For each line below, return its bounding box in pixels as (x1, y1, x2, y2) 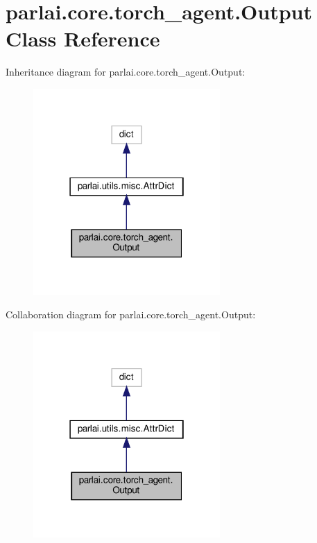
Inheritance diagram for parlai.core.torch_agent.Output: (6, 64, 246, 79)
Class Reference (6, 24, 160, 53)
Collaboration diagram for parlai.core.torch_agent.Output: (6, 307, 256, 321)
